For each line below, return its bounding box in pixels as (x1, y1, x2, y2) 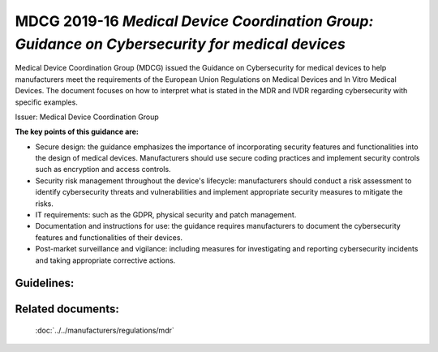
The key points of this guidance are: (15, 127, 140, 137)
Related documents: (15, 303, 119, 316)
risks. (35, 199, 54, 208)
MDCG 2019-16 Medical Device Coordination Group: (15, 12, 374, 30)
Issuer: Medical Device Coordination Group (15, 112, 160, 122)
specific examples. (15, 97, 79, 107)
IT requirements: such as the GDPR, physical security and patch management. (35, 210, 297, 220)
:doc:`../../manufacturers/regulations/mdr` (35, 325, 174, 336)
